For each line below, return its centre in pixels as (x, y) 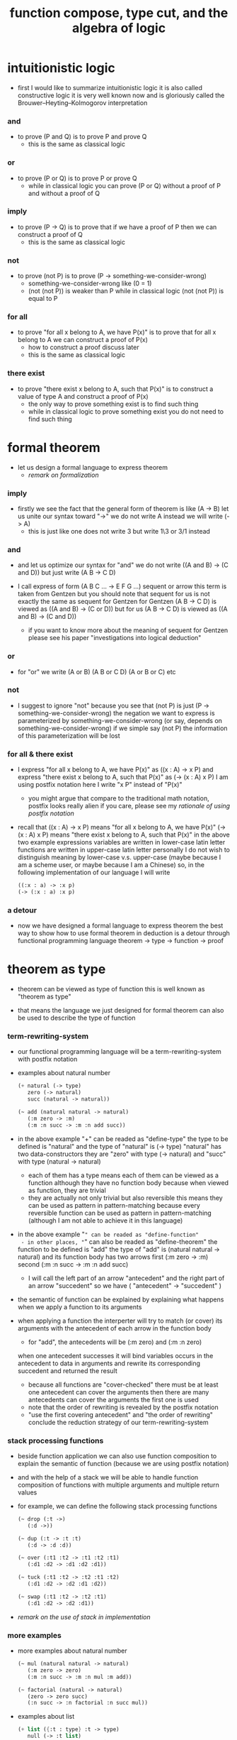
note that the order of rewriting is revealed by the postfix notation (123, 1407)
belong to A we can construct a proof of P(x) (83, 340)
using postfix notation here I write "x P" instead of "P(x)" (100, 785)
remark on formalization (63, 475)
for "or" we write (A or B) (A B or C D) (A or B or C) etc (97, 671)
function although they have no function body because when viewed (128, 1182)
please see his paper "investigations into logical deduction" (115, 638)
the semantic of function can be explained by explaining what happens (121, 1299)
